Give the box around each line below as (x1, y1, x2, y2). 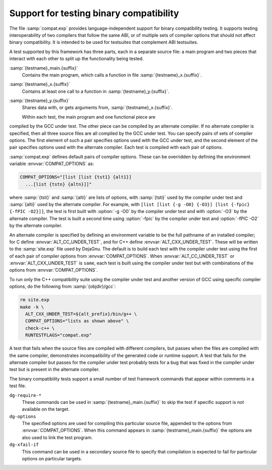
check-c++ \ (25, 325, 55, 331)
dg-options (9, 413, 36, 419)
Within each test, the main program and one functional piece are (22, 114, 156, 120)
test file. (9, 383, 26, 389)
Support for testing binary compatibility (9, 8, 179, 19)
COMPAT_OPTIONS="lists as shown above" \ (25, 318, 129, 324)
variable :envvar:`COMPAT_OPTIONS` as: (9, 161, 94, 167)
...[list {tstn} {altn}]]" (25, 181, 92, 187)
